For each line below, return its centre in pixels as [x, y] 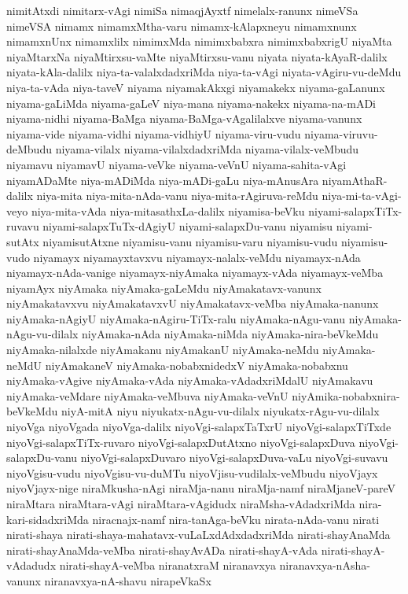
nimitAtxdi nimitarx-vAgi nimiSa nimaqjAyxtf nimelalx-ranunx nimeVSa [182, 10]
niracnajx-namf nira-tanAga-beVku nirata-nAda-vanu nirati [236, 519]
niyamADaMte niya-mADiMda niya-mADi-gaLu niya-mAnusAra [163, 180]
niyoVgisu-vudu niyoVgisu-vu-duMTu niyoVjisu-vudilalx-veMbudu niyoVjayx [192, 472]
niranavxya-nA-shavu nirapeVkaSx [128, 580]
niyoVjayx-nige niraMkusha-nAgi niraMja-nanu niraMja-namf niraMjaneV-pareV [201, 488]
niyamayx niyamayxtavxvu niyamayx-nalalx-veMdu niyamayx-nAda [197, 257]
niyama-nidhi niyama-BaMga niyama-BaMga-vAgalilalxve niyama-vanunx [184, 118]
